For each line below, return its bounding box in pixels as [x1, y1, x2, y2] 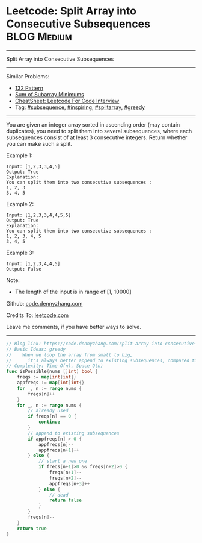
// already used [28, 408, 69, 414]
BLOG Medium [6, 30, 72, 43]
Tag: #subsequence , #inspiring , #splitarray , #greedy [14, 104, 145, 111]
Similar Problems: [6, 72, 50, 80]
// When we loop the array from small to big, [6, 351, 133, 358]
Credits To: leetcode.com [6, 312, 69, 319]
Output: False [6, 266, 42, 272]
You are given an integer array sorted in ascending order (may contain [6, 121, 180, 128]
